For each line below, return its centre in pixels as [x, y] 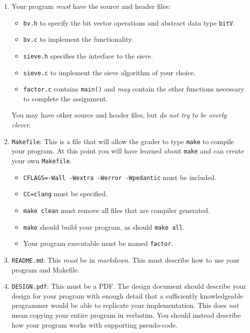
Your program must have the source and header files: [91, 6]
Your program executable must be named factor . [98, 243]
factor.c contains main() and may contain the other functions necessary [134, 89]
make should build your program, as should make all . [104, 227]
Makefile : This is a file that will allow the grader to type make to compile [123, 141]
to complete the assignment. [66, 98]
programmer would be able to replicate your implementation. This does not [125, 305]
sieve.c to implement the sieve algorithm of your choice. [110, 72]
